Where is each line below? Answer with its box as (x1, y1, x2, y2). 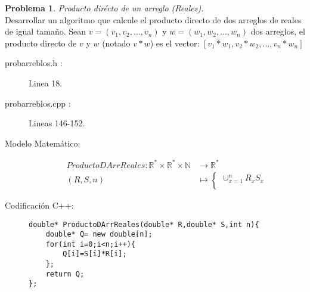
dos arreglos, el (250, 25, 305, 38)
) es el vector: (150, 36, 200, 49)
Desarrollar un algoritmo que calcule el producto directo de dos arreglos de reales (5, 13, 302, 26)
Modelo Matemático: (5, 136, 80, 149)
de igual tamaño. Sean (5, 25, 86, 38)
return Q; (45, 269, 85, 278)
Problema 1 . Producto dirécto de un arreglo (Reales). (5, 2, 204, 14)
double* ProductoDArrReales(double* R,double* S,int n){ (29, 220, 259, 229)
